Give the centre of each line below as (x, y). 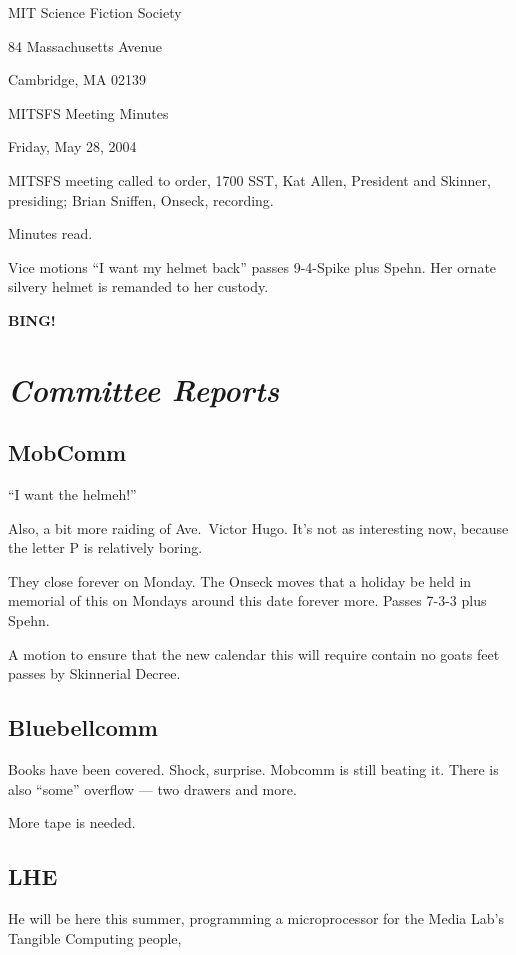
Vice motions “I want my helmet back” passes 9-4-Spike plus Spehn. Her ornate (252, 266)
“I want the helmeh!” (72, 494)
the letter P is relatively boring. (105, 547)
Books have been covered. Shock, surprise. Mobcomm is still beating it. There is (253, 769)
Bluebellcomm (83, 727)
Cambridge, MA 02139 (77, 79)
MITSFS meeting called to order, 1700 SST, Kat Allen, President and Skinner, (249, 179)
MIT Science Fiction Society (95, 12)
